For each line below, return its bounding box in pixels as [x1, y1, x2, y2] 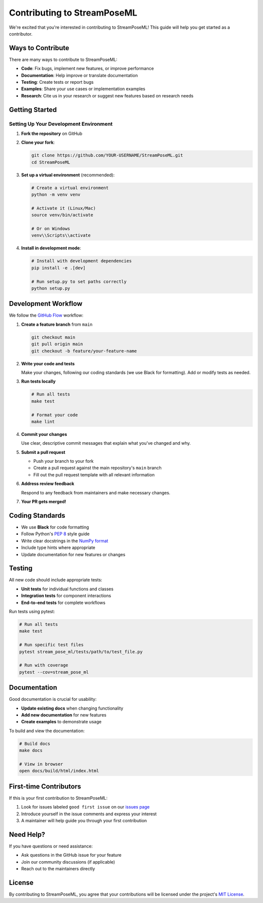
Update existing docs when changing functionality [21, 705, 124, 711]
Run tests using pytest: [9, 608, 56, 614]
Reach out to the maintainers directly [21, 866, 95, 872]
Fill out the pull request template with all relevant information [33, 471, 155, 477]
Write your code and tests [21, 360, 75, 366]
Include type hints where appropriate [21, 545, 95, 550]
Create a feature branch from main [21, 321, 93, 327]
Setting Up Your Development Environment [9, 120, 113, 127]
